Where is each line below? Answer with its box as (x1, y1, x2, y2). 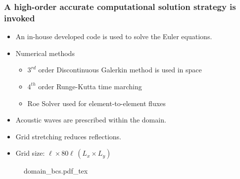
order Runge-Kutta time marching (38, 81, 142, 91)
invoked (4, 11, 35, 24)
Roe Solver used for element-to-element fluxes (27, 98, 166, 108)
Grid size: (15, 148, 45, 158)
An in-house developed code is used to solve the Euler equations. (15, 31, 212, 42)
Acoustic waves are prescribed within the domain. (15, 115, 166, 125)
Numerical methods (15, 48, 75, 58)
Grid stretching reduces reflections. (15, 131, 122, 141)
